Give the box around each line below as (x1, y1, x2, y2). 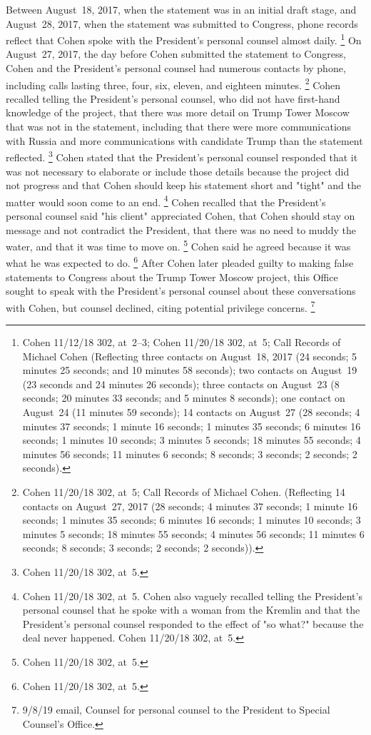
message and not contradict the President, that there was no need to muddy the (6, 222, 356, 237)
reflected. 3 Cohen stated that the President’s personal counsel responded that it (6, 148, 358, 164)
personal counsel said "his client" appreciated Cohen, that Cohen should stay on (6, 208, 355, 223)
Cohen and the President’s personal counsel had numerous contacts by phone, (6, 61, 346, 76)
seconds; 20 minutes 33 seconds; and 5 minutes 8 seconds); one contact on (22, 390, 345, 405)
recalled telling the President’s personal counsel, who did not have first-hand (6, 91, 340, 106)
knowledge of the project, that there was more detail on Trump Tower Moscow (6, 105, 350, 120)
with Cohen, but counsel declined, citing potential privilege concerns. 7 (6, 298, 315, 315)
